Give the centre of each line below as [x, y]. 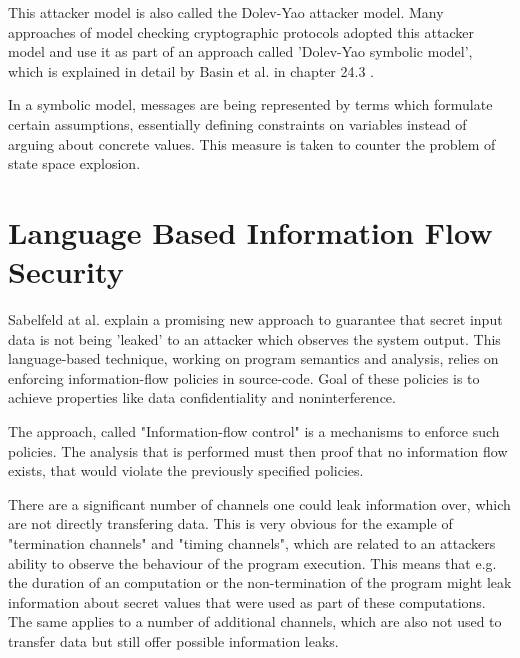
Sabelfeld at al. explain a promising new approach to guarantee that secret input [255, 319]
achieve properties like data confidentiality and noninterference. [202, 397]
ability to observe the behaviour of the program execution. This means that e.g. [252, 562]
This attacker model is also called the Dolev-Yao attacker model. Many [226, 12]
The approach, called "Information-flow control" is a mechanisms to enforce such [254, 431]
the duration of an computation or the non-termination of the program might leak [260, 582]
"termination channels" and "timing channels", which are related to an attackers [252, 543]
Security [66, 271]
